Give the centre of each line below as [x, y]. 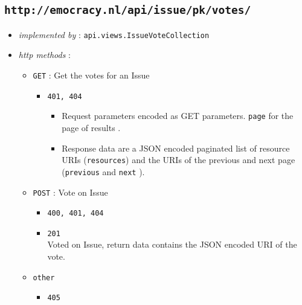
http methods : [44, 55]
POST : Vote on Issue [70, 192]
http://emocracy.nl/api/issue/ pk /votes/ [128, 10]
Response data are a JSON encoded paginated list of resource [176, 148]
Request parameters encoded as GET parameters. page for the [178, 116]
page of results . [91, 127]
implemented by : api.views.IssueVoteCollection [114, 34]
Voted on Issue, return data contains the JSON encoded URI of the [172, 244]
